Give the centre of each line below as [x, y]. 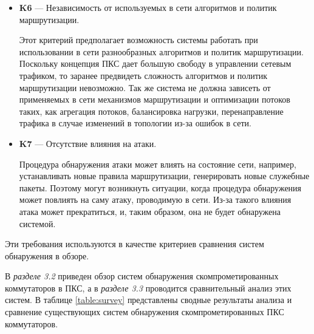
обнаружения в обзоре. [47, 255]
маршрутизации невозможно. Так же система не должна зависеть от [145, 87]
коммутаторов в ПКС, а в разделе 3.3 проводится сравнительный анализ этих [148, 288]
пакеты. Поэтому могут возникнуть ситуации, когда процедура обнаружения [160, 187]
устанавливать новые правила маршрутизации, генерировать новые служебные [164, 176]
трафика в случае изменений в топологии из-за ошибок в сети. [135, 123]
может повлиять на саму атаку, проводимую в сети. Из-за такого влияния [155, 199]
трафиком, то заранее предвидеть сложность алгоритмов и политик [143, 75]
